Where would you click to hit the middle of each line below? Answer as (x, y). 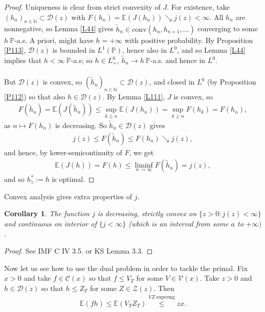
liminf (144, 166)
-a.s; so (82, 60)
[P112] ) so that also (35, 96)
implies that (23, 60)
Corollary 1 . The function (47, 213)
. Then (164, 288)
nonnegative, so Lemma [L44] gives (59, 28)
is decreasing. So (81, 125)
